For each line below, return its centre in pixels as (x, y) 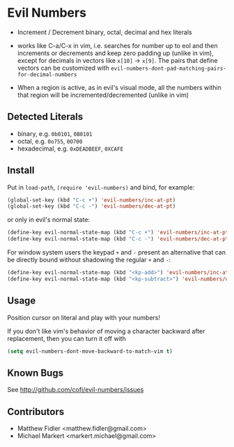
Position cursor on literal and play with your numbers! (84, 317)
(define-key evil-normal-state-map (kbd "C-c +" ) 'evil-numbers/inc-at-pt (118, 233)
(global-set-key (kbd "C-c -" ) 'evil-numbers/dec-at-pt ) (92, 206)
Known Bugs (36, 373)
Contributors (36, 412)
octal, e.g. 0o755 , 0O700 (50, 141)
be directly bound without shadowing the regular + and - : (89, 260)
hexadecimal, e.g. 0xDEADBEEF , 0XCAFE (70, 149)
